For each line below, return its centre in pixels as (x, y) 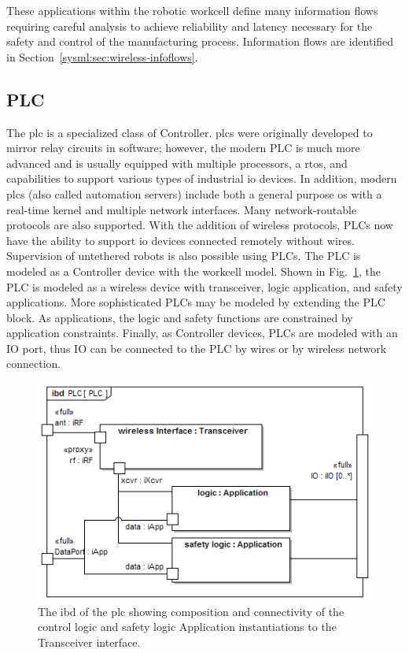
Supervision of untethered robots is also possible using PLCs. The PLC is (184, 256)
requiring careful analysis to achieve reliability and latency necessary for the (190, 26)
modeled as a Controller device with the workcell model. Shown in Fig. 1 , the (193, 271)
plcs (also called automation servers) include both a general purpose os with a (194, 193)
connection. (34, 364)
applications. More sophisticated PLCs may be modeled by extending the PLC (196, 302)
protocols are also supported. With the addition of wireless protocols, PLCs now (200, 225)
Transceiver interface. (89, 642)
